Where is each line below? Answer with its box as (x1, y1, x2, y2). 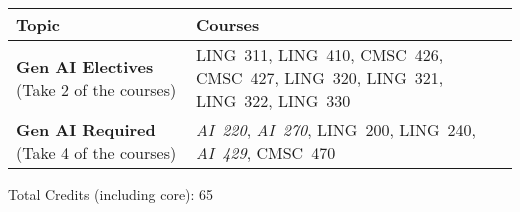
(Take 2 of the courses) (16, 77, 177, 101)
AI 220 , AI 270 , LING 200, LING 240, (195, 118, 476, 141)
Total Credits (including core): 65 (8, 184, 214, 204)
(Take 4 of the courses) (16, 141, 177, 164)
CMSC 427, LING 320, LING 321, (195, 66, 444, 89)
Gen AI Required (16, 118, 156, 141)
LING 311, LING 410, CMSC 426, (195, 43, 444, 66)
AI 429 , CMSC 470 (195, 141, 336, 164)
